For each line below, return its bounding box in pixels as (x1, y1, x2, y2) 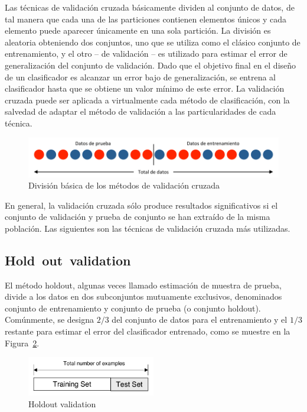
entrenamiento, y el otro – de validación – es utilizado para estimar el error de (5, 47, 288, 60)
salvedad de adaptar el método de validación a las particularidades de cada (5, 105, 276, 118)
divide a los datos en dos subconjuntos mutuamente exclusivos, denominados (5, 290, 282, 303)
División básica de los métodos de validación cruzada (28, 179, 220, 192)
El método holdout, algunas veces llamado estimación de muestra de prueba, (5, 278, 282, 291)
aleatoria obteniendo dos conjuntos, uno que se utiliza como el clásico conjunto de (5, 35, 301, 48)
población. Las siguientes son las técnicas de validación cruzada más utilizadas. (5, 222, 290, 234)
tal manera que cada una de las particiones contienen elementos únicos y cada (5, 12, 287, 25)
